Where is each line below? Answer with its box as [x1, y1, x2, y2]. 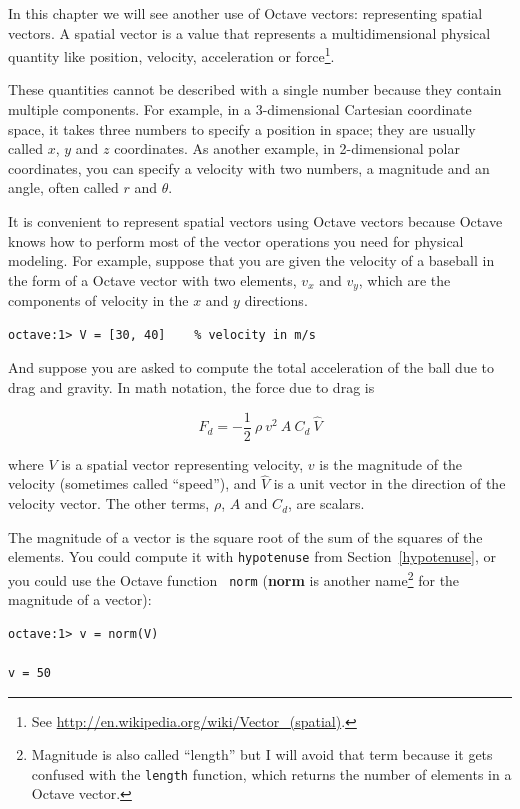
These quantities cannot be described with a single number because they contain [8, 79, 502, 100]
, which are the [358, 269, 451, 290]
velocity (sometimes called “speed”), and [8, 473, 257, 494]
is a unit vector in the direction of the [273, 473, 506, 494]
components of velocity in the [8, 290, 189, 311]
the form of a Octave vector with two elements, [8, 269, 297, 290]
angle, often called [8, 177, 119, 198]
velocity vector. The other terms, [8, 493, 210, 514]
